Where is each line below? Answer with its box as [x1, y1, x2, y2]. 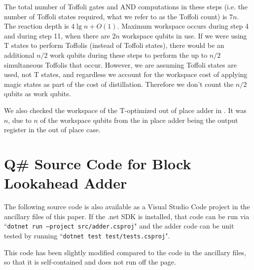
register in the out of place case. [4, 124, 101, 135]
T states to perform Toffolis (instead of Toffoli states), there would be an [4, 40, 224, 50]
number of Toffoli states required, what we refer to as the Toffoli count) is [4, 11, 227, 21]
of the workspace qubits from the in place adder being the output [40, 115, 238, 125]
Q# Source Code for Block [4, 153, 191, 173]
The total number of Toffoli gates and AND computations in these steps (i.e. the [4, 1, 248, 11]
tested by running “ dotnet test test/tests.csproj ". [4, 230, 170, 240]
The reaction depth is [4, 21, 69, 31]
